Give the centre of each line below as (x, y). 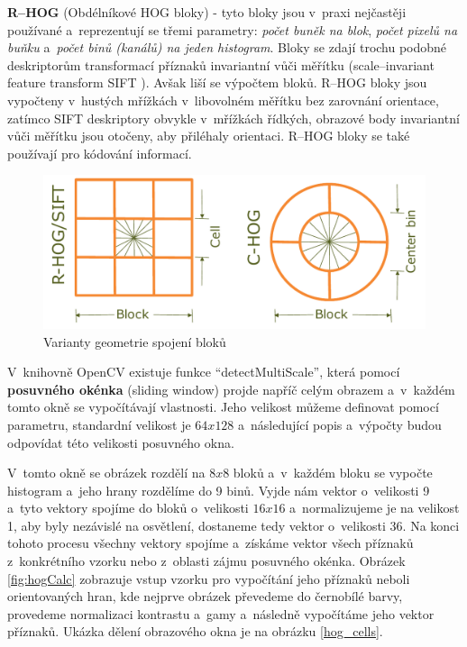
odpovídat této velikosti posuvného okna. (121, 442)
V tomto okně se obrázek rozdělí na (106, 473)
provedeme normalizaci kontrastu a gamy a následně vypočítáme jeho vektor (221, 613)
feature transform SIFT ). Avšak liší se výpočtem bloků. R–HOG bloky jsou (217, 82)
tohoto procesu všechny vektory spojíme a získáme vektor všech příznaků (211, 543)
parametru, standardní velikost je (99, 424)
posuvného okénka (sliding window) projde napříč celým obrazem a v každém (231, 389)
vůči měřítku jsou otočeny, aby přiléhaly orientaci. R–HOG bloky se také (209, 136)
